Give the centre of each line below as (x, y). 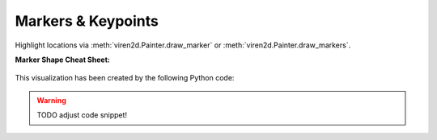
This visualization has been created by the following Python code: (125, 78)
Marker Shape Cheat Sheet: (63, 60)
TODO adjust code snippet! (82, 115)
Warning (51, 100)
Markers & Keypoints (87, 21)
